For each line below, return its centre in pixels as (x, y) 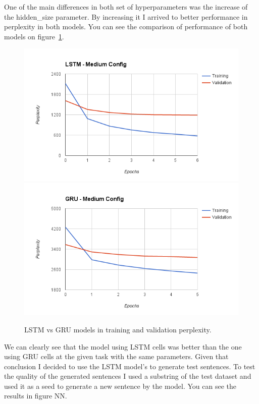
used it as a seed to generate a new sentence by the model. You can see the (120, 386)
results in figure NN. (36, 396)
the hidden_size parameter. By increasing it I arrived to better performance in (126, 16)
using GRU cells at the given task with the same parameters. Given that (116, 356)
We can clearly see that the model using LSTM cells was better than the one (123, 346)
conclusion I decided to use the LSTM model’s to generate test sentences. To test (130, 366)
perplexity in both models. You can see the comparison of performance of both (126, 26)
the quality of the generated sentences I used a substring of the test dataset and (128, 376)
